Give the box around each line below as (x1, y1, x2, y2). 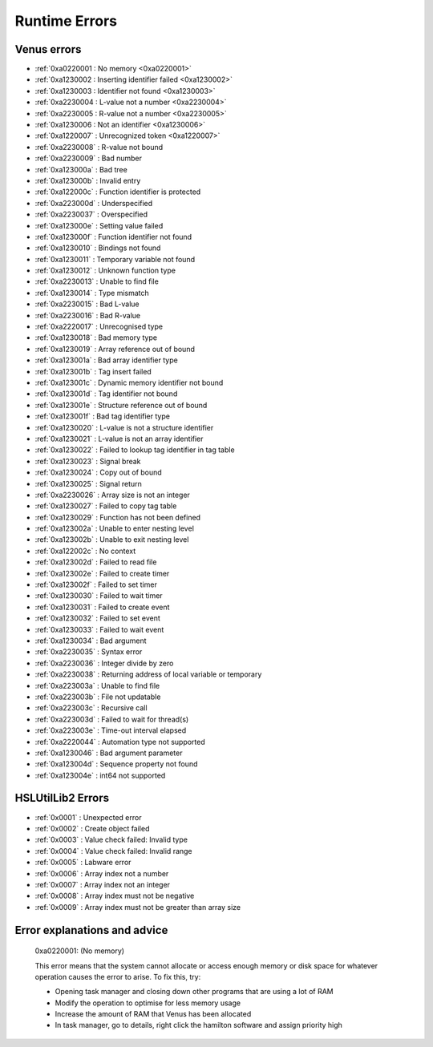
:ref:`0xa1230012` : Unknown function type (34, 265, 176, 276)
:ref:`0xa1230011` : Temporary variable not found (34, 254, 196, 264)
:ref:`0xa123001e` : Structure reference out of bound (34, 400, 208, 410)
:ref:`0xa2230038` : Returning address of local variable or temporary (34, 669, 262, 679)
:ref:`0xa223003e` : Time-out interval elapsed (34, 726, 187, 735)
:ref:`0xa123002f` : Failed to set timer (34, 580, 158, 589)
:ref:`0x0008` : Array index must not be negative (34, 891, 195, 901)
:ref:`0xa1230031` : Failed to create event (34, 602, 170, 612)
